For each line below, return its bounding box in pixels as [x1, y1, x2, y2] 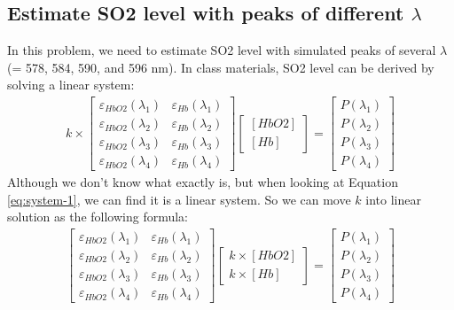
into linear [365, 190, 421, 208]
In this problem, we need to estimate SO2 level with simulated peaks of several [7, 41, 436, 59]
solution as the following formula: [7, 207, 188, 226]
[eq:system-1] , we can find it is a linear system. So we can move [7, 190, 351, 208]
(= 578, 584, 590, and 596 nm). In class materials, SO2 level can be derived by [7, 58, 434, 76]
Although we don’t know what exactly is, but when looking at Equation [7, 173, 398, 191]
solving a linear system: [7, 75, 135, 94]
